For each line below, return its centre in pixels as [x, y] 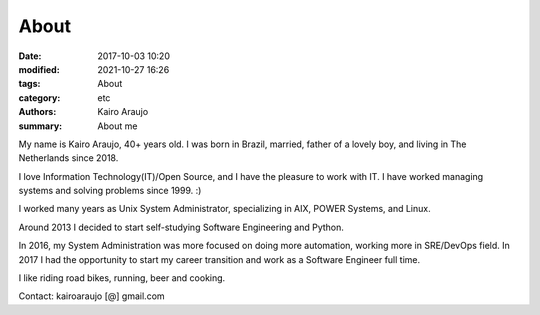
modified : [39, 69]
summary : [40, 126]
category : [39, 97]
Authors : [37, 112]
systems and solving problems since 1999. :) [110, 191]
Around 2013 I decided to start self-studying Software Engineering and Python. [181, 227]
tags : [29, 84]
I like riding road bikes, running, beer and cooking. [122, 278]
